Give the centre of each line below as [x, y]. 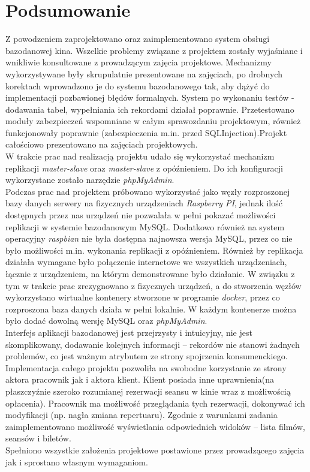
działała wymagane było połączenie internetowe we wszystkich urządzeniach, [146, 262]
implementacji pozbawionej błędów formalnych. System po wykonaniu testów [147, 97]
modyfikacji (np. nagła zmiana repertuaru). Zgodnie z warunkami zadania [142, 415]
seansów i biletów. [38, 438]
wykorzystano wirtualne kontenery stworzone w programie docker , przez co [143, 297]
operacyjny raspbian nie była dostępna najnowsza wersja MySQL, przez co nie [149, 238]
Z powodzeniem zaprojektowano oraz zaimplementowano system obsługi [138, 39]
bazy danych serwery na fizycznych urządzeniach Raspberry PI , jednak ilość [144, 203]
